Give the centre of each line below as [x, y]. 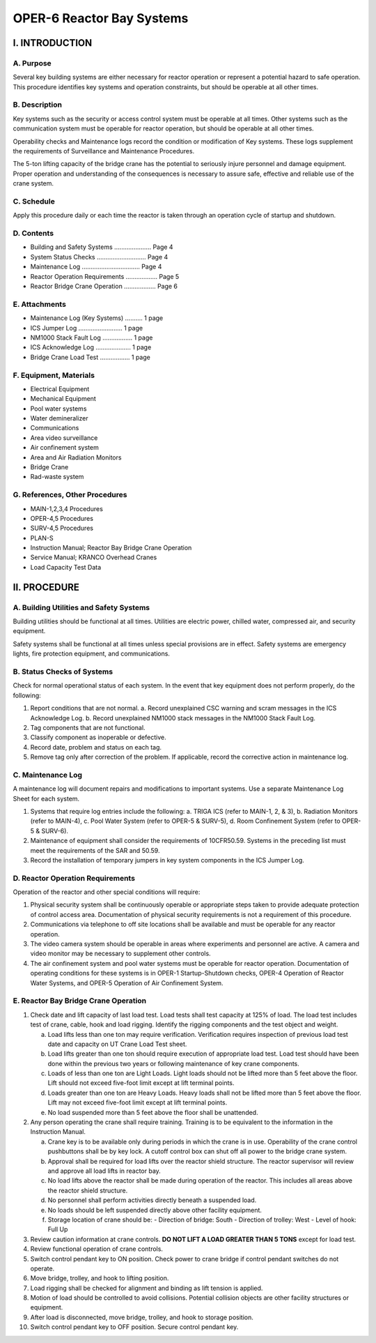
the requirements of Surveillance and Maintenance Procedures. [104, 151]
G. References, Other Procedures [70, 495]
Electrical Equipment [60, 389]
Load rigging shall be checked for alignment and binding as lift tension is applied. [147, 1288]
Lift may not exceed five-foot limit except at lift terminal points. [138, 1102]
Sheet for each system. [46, 798]
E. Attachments [39, 304]
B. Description [38, 105]
